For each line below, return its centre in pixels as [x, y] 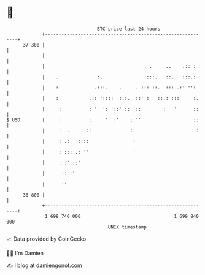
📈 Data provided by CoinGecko [46, 239]
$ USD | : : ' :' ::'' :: [103, 120]
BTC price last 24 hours [129, 29]
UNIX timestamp [127, 227]
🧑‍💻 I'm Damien [25, 253]
